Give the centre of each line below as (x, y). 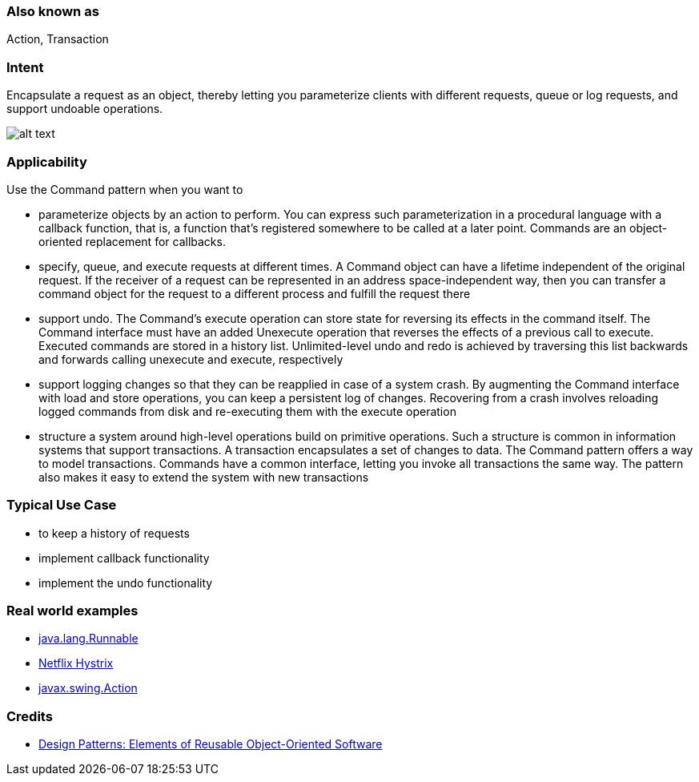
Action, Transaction (58, 39)
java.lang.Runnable (88, 639)
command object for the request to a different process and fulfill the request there (255, 293)
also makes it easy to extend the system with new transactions (204, 477)
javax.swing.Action (88, 688)
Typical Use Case (62, 505)
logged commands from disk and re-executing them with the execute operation (247, 411)
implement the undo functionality (126, 582)
